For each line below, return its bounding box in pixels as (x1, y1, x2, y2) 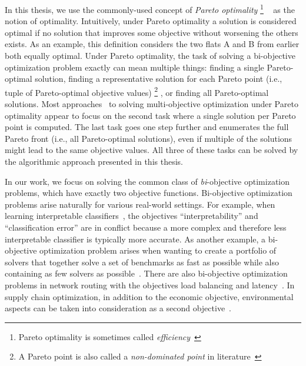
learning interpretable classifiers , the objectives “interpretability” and (5, 209, 258, 222)
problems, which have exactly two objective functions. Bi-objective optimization (5, 187, 292, 199)
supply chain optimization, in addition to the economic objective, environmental (5, 290, 294, 302)
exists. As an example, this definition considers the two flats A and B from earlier (5, 38, 300, 50)
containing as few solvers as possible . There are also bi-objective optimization (5, 267, 288, 280)
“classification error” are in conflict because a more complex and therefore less (5, 221, 287, 233)
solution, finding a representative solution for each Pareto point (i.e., (35, 72, 282, 85)
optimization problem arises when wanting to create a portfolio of (39, 244, 277, 257)
